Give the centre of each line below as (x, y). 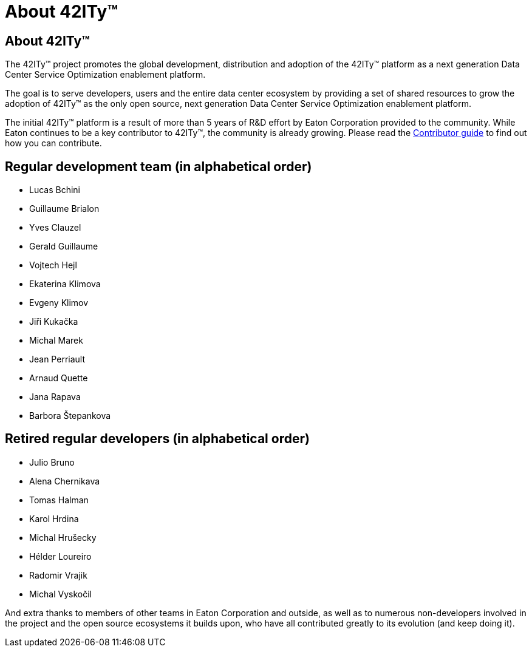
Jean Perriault (57, 359)
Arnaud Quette (59, 378)
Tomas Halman (59, 500)
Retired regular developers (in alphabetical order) (157, 439)
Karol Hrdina (54, 518)
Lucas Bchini (55, 190)
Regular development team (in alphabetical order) (159, 166)
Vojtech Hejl (53, 265)
